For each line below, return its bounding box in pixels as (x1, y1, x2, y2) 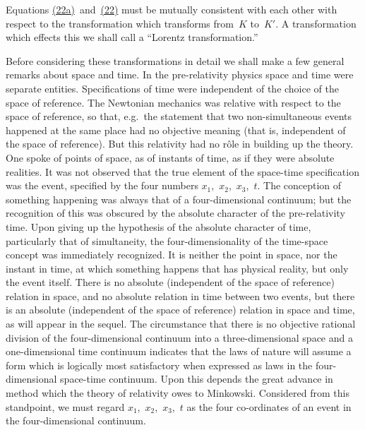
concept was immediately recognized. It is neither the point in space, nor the (6, 247, 337, 262)
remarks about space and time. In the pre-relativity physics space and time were (6, 67, 354, 82)
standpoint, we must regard (6, 399, 125, 414)
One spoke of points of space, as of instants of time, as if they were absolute (6, 150, 335, 165)
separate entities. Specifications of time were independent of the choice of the (6, 80, 339, 95)
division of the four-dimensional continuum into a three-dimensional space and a (6, 330, 353, 345)
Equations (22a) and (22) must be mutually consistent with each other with (6, 2, 337, 16)
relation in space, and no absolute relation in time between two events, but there (6, 288, 355, 303)
